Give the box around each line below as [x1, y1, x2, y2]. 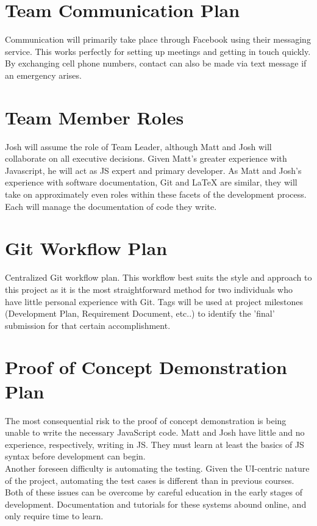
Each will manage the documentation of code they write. [5, 200, 217, 212]
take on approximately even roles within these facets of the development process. [5, 188, 307, 200]
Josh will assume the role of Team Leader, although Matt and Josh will [5, 140, 272, 153]
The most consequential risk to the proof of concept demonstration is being [5, 414, 287, 427]
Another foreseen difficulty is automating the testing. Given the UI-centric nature [5, 461, 310, 474]
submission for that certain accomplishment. [5, 319, 171, 331]
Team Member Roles [5, 104, 184, 129]
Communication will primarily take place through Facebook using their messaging [5, 33, 311, 46]
